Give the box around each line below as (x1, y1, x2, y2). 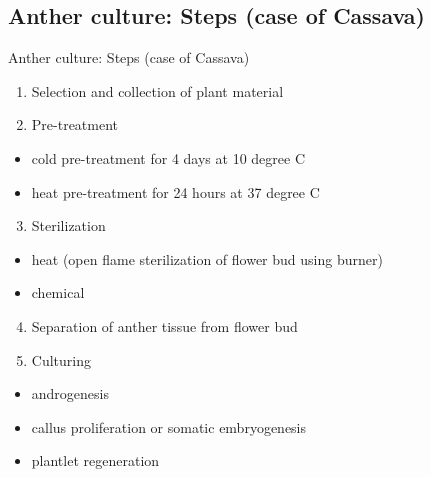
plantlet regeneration (31, 450, 160, 471)
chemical (31, 282, 85, 303)
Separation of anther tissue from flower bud (31, 315, 298, 336)
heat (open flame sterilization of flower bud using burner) (31, 248, 383, 269)
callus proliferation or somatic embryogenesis (31, 416, 307, 437)
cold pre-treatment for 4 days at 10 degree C (31, 147, 305, 168)
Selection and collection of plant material (31, 80, 284, 101)
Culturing (31, 349, 91, 370)
